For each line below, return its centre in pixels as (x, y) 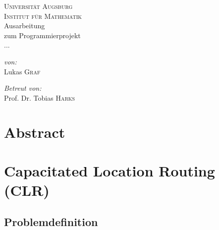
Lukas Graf (22, 71)
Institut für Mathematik (43, 16)
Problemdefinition (51, 221)
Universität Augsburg (38, 6)
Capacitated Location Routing (109, 170)
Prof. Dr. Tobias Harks (40, 97)
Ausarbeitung (25, 26)
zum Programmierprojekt (42, 35)
